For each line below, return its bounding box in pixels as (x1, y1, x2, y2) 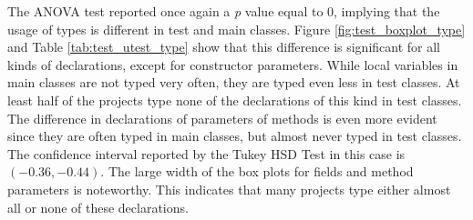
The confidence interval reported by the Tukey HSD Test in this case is (7, 144, 406, 163)
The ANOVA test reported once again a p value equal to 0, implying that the (7, 2, 440, 20)
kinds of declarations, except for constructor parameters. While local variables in (7, 55, 458, 74)
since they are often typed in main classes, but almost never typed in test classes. (7, 126, 462, 145)
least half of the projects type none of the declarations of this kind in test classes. (7, 90, 462, 109)
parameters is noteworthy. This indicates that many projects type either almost (7, 179, 451, 198)
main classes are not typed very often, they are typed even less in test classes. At (7, 73, 460, 92)
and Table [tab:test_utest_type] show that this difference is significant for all (7, 37, 441, 56)
